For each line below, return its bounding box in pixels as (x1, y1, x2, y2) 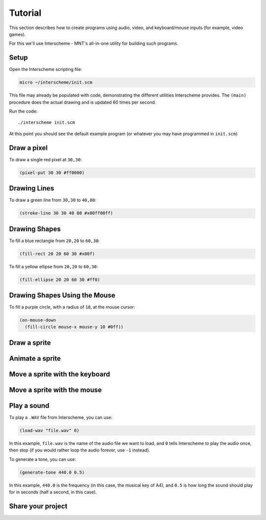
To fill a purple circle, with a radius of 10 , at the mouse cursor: (9, 304, 135, 310)
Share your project (9, 502, 67, 510)
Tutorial (9, 7, 42, 18)
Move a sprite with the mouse (9, 385, 102, 394)
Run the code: (9, 108, 38, 114)
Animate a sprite (9, 354, 61, 363)
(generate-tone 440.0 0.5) (19, 469, 85, 475)
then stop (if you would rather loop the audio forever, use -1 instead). (9, 447, 150, 453)
